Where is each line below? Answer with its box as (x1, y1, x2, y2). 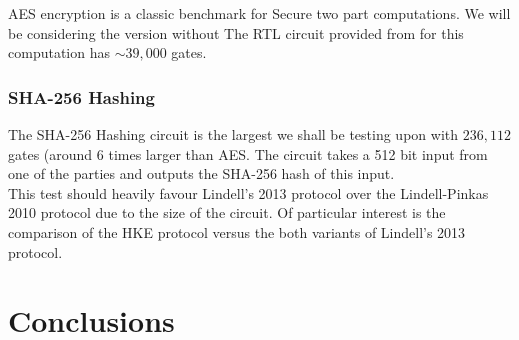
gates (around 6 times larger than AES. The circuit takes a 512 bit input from (8, 143, 488, 164)
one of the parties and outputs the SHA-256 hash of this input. (8, 163, 395, 184)
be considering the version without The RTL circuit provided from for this (8, 22, 464, 43)
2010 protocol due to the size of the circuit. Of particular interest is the (8, 202, 446, 223)
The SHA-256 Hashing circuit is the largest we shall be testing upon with (8, 124, 459, 144)
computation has (8, 42, 110, 63)
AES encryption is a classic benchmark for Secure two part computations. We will (8, 3, 511, 23)
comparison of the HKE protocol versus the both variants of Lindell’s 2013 (8, 221, 466, 242)
